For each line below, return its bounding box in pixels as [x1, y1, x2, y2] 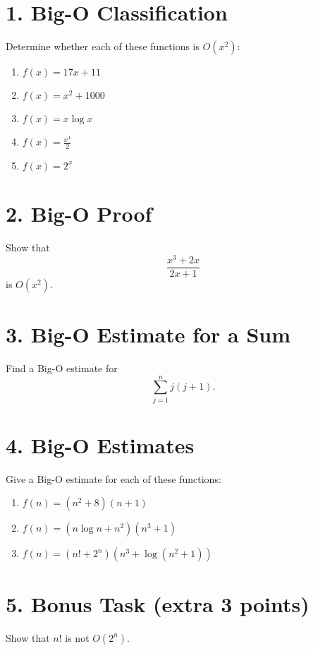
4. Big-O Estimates [6, 430, 195, 459]
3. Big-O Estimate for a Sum [6, 320, 291, 348]
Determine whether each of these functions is [6, 39, 200, 54]
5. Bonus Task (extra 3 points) [6, 589, 309, 618]
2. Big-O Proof [6, 199, 152, 228]
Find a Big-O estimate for [6, 360, 118, 375]
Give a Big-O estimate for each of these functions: [6, 471, 221, 486]
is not [65, 630, 90, 645]
